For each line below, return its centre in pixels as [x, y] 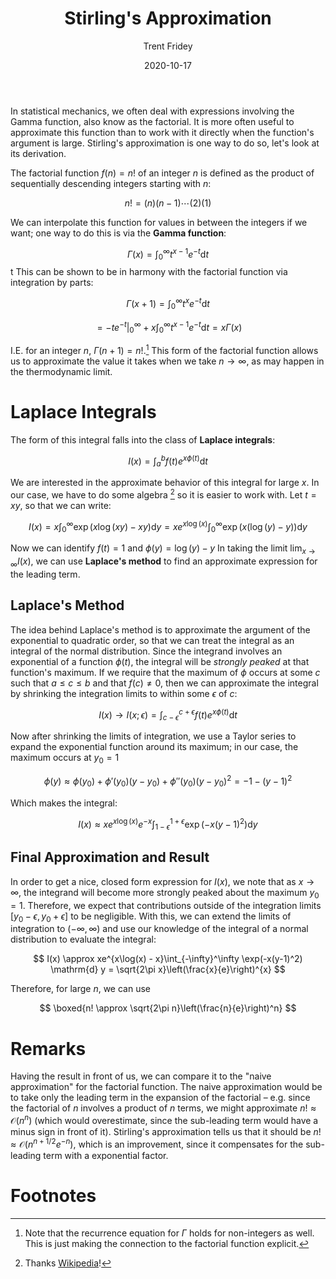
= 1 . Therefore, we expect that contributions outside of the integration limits [166, 905]
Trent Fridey [168, 46]
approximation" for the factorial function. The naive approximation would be [166, 1087]
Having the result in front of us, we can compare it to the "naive [141, 1076]
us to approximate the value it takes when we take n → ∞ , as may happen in [167, 361]
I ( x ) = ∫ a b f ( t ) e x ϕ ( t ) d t [168, 461]
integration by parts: [52, 283]
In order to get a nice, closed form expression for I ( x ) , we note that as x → [162, 881]
